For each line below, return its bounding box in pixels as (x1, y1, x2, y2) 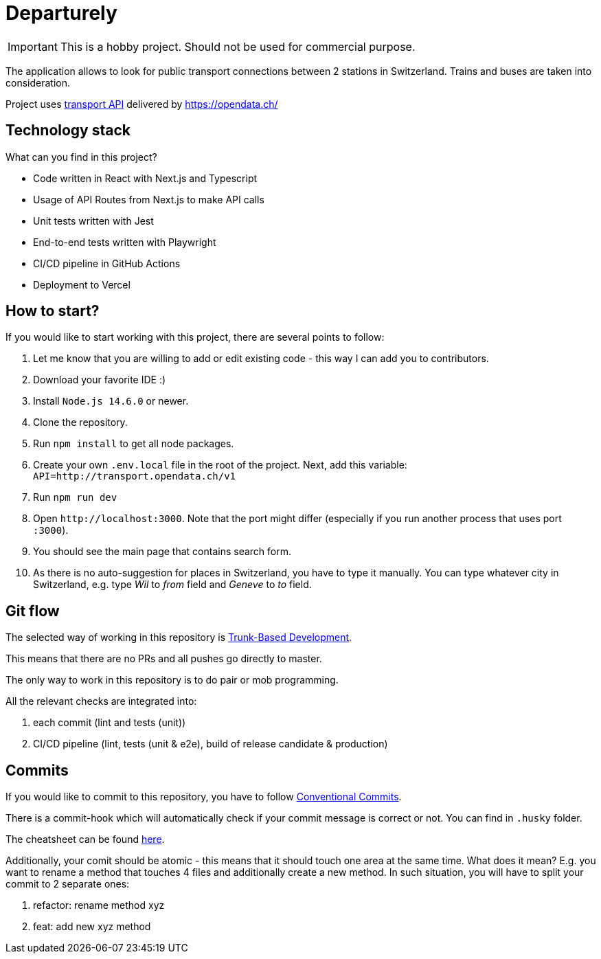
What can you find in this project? (5, 150, 157, 163)
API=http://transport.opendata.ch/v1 (33, 471, 236, 482)
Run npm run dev (33, 491, 117, 504)
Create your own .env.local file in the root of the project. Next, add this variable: (33, 459, 407, 471)
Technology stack (5, 122, 131, 139)
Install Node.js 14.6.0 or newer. (33, 395, 189, 407)
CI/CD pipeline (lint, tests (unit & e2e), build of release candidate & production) (33, 738, 388, 750)
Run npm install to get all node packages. (33, 438, 234, 450)
